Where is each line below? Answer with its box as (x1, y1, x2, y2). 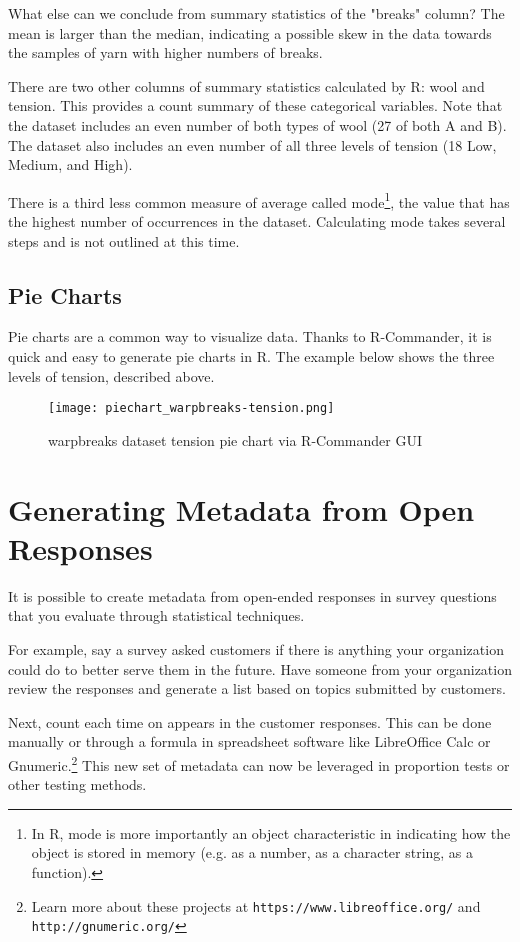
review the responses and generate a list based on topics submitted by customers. (8, 678, 506, 699)
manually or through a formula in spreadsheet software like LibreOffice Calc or (8, 731, 491, 752)
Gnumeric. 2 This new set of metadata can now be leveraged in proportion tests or (8, 751, 510, 775)
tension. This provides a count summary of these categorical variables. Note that (8, 95, 503, 116)
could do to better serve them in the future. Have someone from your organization (8, 658, 512, 679)
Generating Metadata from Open (8, 488, 475, 529)
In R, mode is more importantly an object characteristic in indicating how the (31, 822, 511, 843)
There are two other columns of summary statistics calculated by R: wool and (8, 75, 485, 96)
